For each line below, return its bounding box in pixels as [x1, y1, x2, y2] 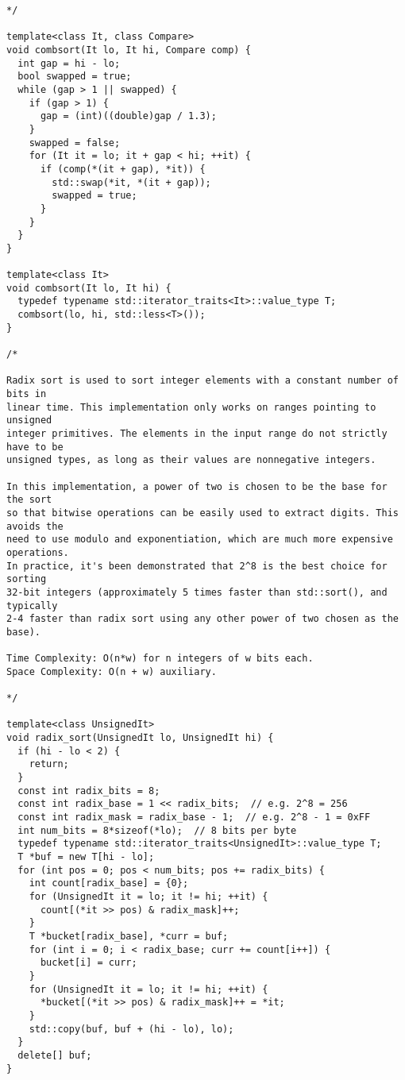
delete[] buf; [17, 1049, 92, 1061]
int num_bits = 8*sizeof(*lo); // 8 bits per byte [17, 824, 297, 836]
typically [6, 600, 58, 611]
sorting [6, 573, 47, 585]
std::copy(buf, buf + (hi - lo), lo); [29, 1023, 234, 1035]
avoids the [6, 520, 64, 532]
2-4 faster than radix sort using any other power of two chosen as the [6, 613, 399, 625]
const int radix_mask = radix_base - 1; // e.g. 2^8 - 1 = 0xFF [17, 812, 371, 823]
